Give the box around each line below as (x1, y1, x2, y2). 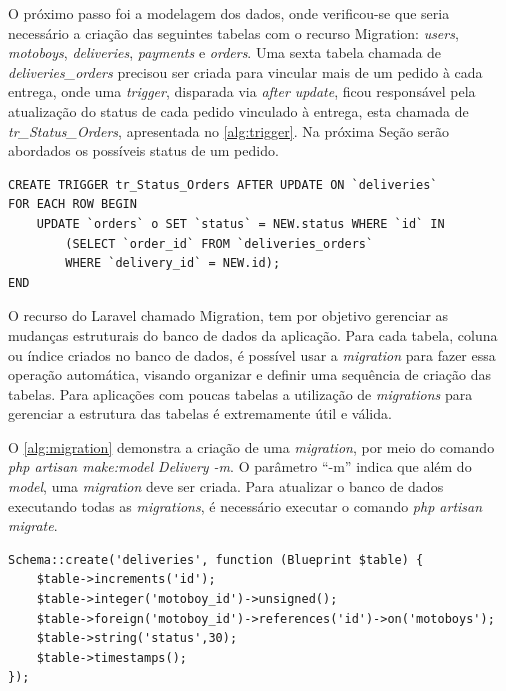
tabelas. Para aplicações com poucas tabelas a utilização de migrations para (8, 383, 473, 404)
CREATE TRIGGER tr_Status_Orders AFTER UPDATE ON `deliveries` (8, 177, 438, 192)
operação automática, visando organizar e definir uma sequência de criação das (8, 364, 492, 385)
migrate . (8, 515, 58, 536)
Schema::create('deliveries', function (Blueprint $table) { (8, 552, 424, 567)
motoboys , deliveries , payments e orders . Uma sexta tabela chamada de (8, 42, 442, 63)
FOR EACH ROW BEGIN (8, 197, 137, 212)
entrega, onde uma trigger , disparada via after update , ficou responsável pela (8, 81, 476, 102)
